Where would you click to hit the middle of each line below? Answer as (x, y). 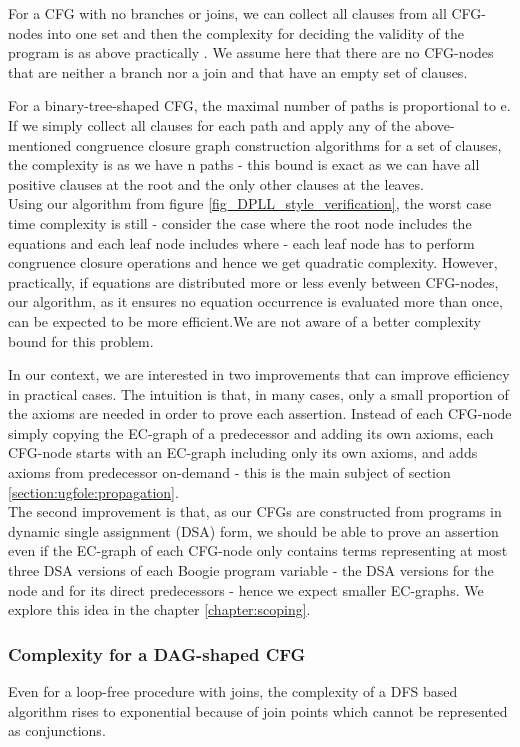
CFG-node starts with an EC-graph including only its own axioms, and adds (243, 452)
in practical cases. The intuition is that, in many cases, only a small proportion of (258, 393)
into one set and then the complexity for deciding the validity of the (255, 32)
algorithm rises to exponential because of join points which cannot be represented (258, 710)
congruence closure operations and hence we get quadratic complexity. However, (253, 262)
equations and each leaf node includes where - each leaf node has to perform (241, 242)
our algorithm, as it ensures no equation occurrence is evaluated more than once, (255, 301)
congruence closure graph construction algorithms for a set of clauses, (289, 144)
